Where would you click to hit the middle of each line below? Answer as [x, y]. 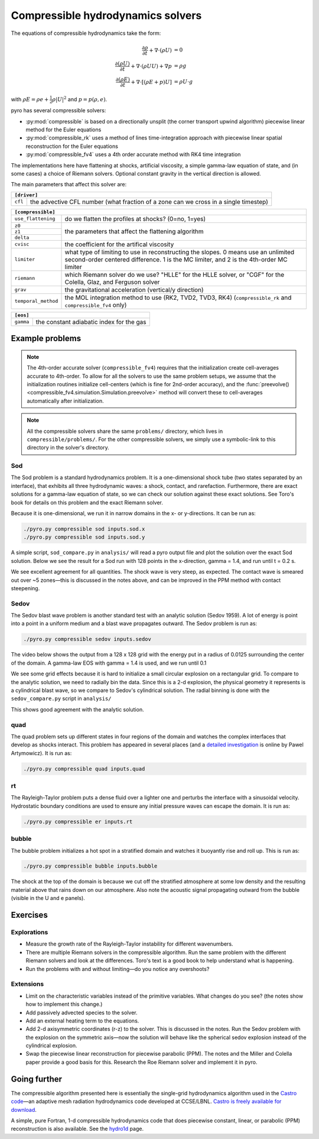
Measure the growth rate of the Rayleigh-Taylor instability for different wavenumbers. [129, 944]
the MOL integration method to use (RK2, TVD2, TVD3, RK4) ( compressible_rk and [178, 297]
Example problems [46, 339]
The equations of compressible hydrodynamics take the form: [86, 33]
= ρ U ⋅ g [183, 82]
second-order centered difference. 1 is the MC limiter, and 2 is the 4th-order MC [176, 259]
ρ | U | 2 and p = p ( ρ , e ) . [80, 99]
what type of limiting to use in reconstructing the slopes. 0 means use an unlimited [180, 252]
